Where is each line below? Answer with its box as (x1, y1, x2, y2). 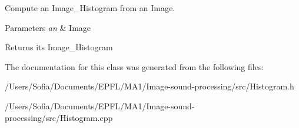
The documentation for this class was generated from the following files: (5, 60, 264, 72)
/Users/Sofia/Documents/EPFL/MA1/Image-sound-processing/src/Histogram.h (5, 80, 294, 92)
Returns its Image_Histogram (5, 41, 113, 53)
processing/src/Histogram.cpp (5, 111, 113, 123)
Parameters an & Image (5, 21, 91, 33)
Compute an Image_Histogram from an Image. (5, 2, 175, 13)
